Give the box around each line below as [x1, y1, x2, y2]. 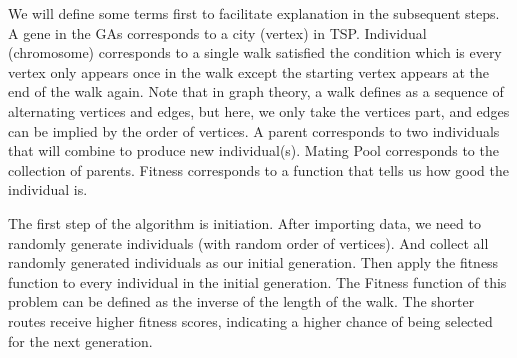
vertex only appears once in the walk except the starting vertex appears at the [8, 61, 490, 82]
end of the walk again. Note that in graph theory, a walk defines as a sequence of [8, 81, 504, 102]
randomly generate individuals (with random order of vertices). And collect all [8, 232, 489, 253]
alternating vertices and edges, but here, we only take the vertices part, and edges [8, 100, 510, 121]
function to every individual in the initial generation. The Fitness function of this [8, 271, 507, 292]
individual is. [8, 179, 88, 200]
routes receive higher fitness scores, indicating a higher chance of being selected [8, 310, 493, 331]
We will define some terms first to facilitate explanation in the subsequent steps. [8, 3, 500, 23]
